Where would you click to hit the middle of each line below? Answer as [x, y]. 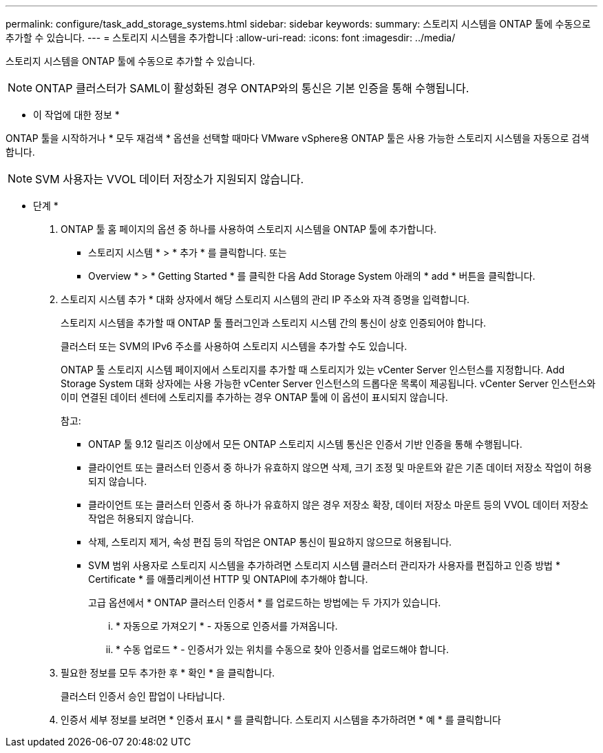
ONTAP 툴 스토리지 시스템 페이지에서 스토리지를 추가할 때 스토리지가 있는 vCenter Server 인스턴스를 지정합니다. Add [313, 370]
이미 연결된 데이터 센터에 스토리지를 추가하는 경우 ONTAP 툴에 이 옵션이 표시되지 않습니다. [254, 397]
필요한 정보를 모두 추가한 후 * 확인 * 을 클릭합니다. [168, 673]
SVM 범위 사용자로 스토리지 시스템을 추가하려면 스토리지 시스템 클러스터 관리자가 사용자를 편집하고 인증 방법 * [324, 565]
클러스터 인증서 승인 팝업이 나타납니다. [143, 696]
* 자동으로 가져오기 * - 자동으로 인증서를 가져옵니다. [227, 626]
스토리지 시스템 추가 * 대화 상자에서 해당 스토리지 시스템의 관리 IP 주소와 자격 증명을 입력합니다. [265, 299]
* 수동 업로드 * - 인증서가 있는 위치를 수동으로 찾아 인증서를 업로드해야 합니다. [282, 649]
